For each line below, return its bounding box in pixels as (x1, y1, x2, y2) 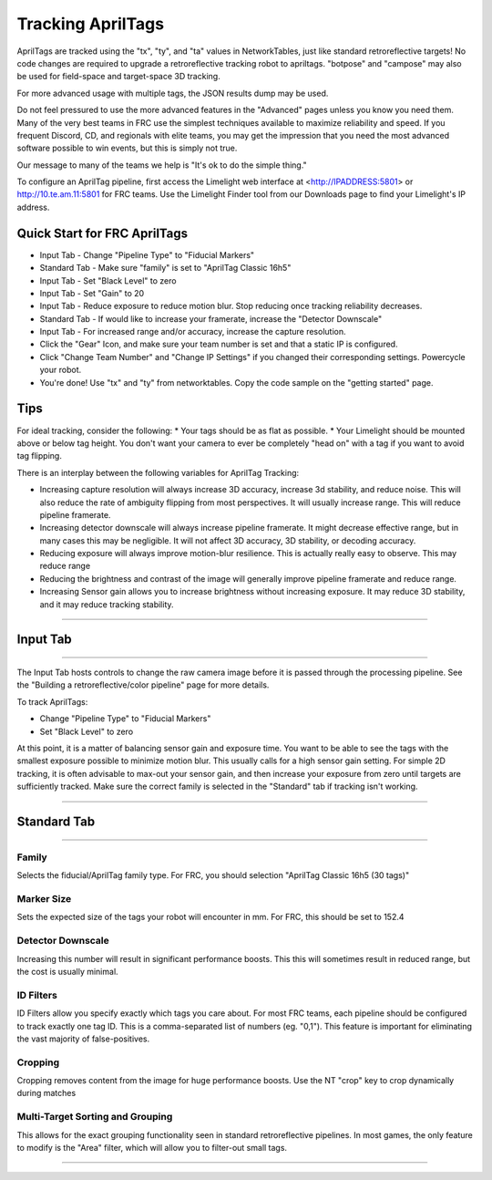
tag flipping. (16, 450, 63, 461)
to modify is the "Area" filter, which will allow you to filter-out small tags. (16, 1142, 287, 1153)
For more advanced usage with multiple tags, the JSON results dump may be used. (16, 88, 329, 98)
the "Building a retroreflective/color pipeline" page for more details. (16, 679, 270, 690)
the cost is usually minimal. (16, 967, 118, 977)
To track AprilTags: (16, 696, 88, 707)
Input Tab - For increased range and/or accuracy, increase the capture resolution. (39, 326, 346, 337)
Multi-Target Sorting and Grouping (16, 1111, 173, 1123)
